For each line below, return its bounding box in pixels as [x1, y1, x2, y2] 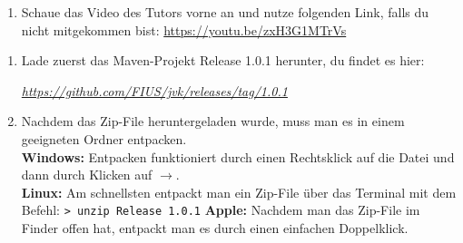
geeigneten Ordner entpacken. [21, 129, 187, 148]
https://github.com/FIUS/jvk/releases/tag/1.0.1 [21, 81, 288, 100]
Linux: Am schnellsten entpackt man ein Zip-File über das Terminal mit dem [21, 182, 457, 201]
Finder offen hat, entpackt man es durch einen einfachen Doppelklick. [21, 219, 409, 237]
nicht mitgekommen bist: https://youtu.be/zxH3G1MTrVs [21, 20, 347, 39]
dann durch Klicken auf [21, 165, 153, 184]
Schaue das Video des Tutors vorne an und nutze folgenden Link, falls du [21, 3, 429, 21]
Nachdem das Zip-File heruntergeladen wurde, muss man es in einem [21, 112, 405, 131]
